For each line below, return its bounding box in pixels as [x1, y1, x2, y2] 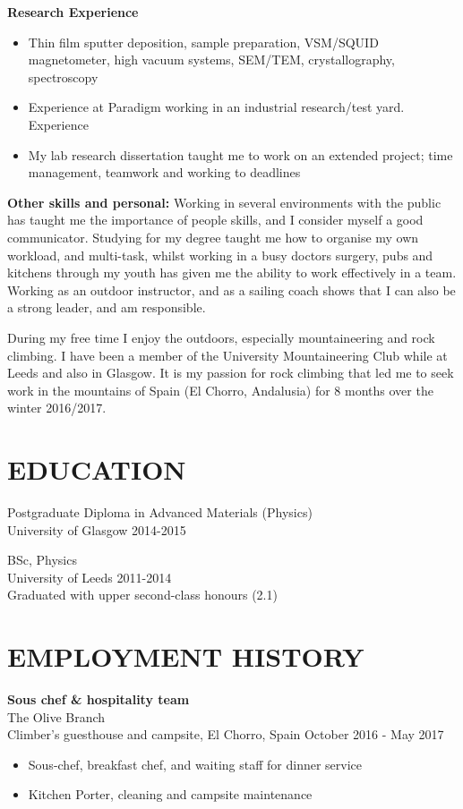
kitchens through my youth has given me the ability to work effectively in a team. [7, 263, 457, 282]
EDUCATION [7, 451, 186, 488]
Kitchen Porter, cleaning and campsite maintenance [28, 785, 313, 804]
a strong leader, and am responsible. [7, 298, 206, 317]
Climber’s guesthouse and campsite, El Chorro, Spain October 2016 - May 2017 [7, 725, 444, 744]
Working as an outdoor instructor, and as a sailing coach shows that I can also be [7, 280, 456, 299]
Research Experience [7, 3, 139, 21]
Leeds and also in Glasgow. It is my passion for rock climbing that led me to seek [7, 363, 454, 382]
